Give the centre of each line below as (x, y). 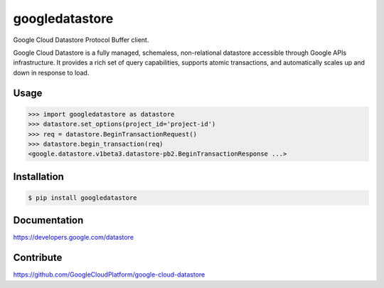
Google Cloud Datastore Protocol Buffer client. (81, 40)
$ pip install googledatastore (83, 198)
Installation (38, 177)
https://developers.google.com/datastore (74, 238)
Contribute (38, 258)
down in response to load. (51, 73)
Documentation (48, 220)
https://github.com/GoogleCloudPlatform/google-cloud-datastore (109, 274)
